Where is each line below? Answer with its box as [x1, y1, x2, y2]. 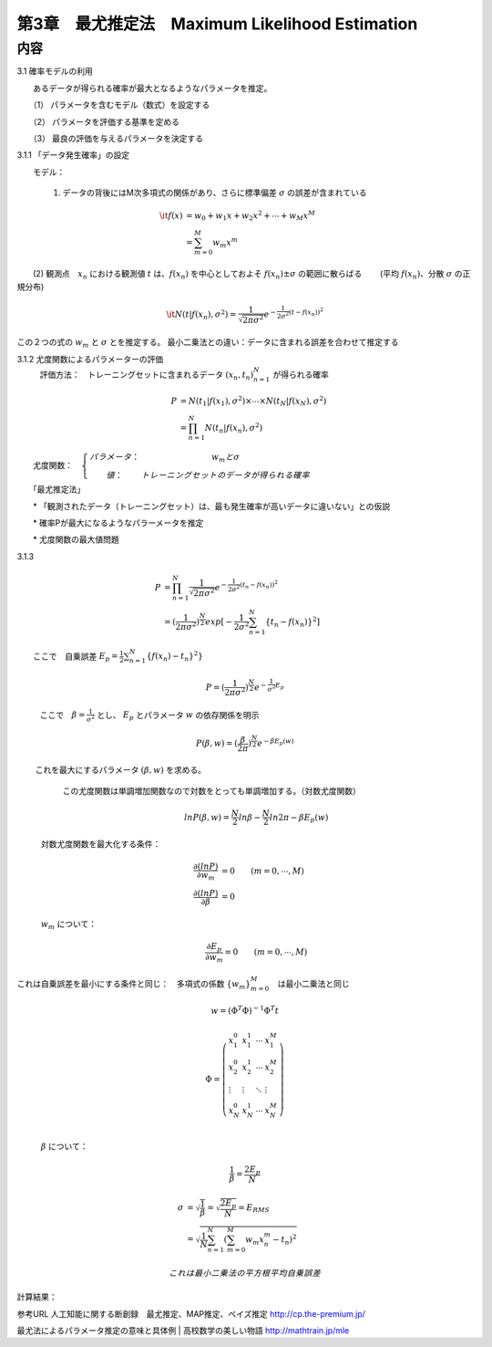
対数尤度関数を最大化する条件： [40, 838, 161, 849]
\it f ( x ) [159, 210, 183, 221]
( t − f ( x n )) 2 [288, 306, 323, 318]
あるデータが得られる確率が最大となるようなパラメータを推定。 [32, 82, 272, 93]
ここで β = [39, 709, 86, 720]
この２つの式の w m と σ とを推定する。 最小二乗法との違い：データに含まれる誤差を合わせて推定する [16, 337, 399, 350]
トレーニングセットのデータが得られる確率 [141, 470, 311, 481]
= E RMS [238, 1202, 271, 1215]
